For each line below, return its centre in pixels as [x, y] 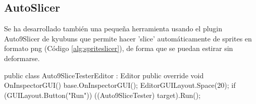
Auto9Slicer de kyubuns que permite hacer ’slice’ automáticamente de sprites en [128, 38]
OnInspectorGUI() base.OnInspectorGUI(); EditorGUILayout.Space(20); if [120, 85]
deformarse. [22, 58]
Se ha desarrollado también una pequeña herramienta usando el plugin [113, 29]
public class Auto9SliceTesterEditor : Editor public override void [104, 75]
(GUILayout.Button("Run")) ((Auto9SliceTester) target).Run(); [103, 95]
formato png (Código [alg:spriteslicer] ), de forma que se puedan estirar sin [119, 48]
